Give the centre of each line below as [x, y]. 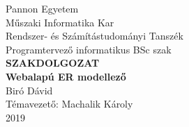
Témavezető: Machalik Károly [69, 104]
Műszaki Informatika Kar [60, 22]
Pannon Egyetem [42, 8]
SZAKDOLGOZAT [53, 63]
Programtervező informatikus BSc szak [89, 49]
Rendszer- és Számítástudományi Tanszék [94, 36]
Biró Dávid [29, 90]
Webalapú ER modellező [66, 76]
